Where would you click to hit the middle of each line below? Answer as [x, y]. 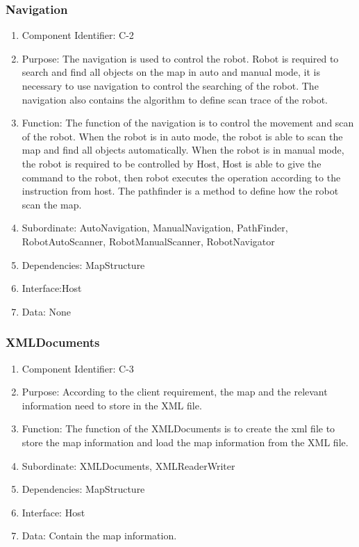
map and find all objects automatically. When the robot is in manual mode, [183, 150]
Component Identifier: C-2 [78, 35]
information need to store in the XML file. [112, 405]
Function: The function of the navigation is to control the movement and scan [188, 123]
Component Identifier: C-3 [78, 368]
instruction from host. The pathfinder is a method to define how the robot [180, 191]
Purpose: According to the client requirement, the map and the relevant [175, 392]
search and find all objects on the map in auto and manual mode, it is [171, 72]
